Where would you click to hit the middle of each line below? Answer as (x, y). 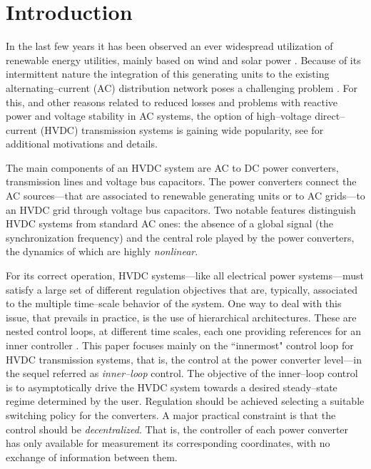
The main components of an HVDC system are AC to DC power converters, (172, 167)
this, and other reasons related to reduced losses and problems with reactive (172, 102)
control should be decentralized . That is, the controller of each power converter (177, 429)
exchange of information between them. (92, 457)
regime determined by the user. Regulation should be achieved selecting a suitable (185, 401)
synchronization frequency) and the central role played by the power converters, (180, 237)
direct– (330, 116)
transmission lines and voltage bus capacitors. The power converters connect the (181, 181)
